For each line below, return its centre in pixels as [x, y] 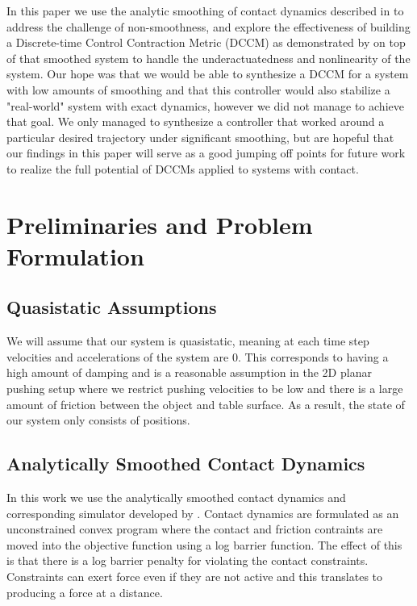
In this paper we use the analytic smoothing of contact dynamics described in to [205, 10]
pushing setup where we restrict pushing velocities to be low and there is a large [205, 389]
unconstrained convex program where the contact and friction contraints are [195, 529]
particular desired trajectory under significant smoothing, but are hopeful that [200, 137]
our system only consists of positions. [98, 420]
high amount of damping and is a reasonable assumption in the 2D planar [189, 372]
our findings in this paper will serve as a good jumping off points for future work [206, 153]
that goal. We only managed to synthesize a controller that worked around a [196, 121]
